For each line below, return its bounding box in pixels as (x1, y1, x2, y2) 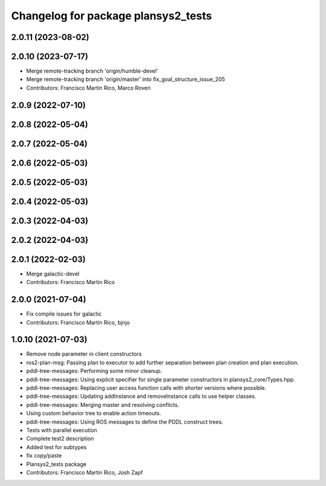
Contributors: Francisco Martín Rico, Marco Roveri (26, 84, 151, 91)
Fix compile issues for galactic (26, 310, 102, 317)
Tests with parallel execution (26, 427, 98, 433)
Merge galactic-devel (26, 270, 80, 277)
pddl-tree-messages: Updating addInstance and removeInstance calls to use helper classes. (26, 393, 257, 400)
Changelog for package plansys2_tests (11, 9, 213, 22)
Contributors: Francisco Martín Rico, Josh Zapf (26, 468, 143, 476)
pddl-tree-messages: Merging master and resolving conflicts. (26, 401, 179, 408)
